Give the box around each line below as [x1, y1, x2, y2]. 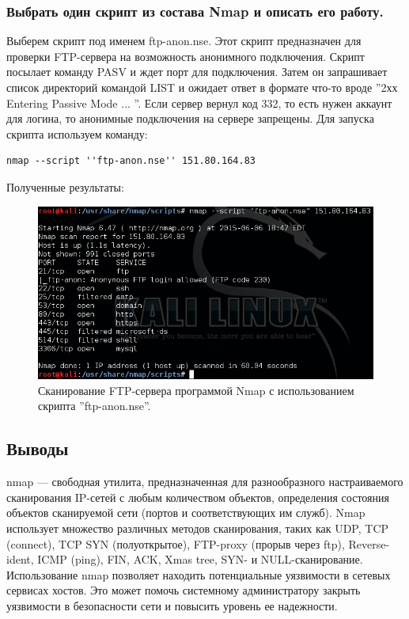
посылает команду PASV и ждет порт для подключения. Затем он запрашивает [6, 63, 388, 80]
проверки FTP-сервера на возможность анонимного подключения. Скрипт [6, 47, 365, 64]
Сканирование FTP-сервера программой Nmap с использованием [38, 382, 354, 398]
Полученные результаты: [6, 178, 124, 195]
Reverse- [348, 535, 390, 552]
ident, [6, 551, 34, 568]
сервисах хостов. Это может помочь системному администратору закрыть [6, 582, 361, 598]
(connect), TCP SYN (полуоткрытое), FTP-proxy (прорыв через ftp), [6, 535, 345, 552]
